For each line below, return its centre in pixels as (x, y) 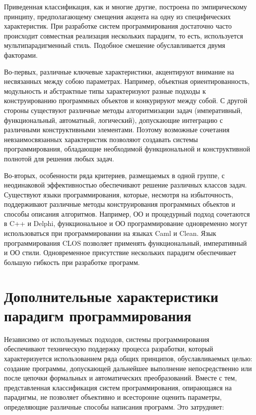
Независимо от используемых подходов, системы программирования (107, 339)
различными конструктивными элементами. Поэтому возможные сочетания (117, 130)
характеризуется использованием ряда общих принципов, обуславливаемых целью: (128, 358)
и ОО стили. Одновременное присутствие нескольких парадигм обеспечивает (120, 252)
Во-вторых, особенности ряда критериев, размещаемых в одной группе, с (114, 175)
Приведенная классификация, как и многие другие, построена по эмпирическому (126, 6)
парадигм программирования (98, 315)
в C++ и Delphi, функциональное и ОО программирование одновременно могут (126, 223)
